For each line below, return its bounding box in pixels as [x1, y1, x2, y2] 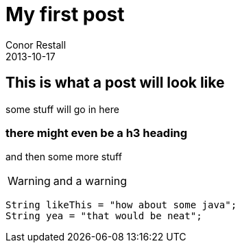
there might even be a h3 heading [5, 125, 188, 140]
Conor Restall [5, 38, 67, 51]
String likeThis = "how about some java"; [5, 199, 237, 211]
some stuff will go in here [5, 103, 119, 115]
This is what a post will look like [5, 74, 225, 92]
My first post [5, 3, 125, 26]
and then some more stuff [5, 151, 122, 163]
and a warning [53, 174, 127, 188]
